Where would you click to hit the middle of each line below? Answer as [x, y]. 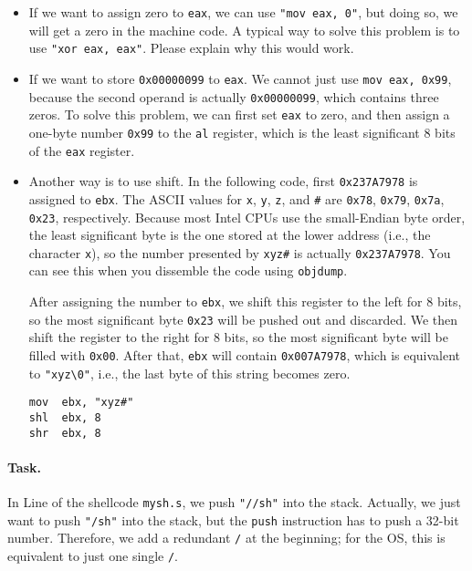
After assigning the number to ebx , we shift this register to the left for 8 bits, [245, 301]
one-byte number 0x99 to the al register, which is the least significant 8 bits [242, 132]
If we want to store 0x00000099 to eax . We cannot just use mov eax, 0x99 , [240, 78]
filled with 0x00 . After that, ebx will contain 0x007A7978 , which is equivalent [245, 354]
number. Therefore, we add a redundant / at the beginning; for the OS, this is [226, 538]
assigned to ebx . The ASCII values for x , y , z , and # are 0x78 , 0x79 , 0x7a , [236, 198]
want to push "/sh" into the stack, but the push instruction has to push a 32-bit [233, 519]
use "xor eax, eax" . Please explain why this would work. [191, 48]
